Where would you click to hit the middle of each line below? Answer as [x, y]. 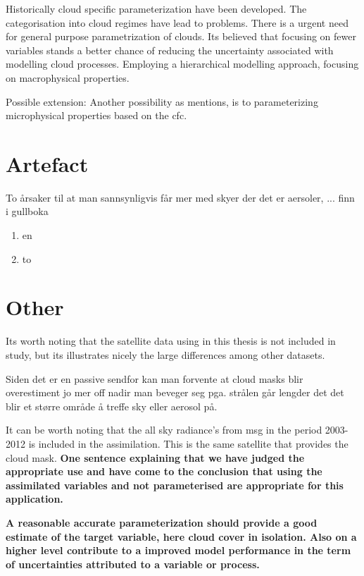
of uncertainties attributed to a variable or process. [133, 564]
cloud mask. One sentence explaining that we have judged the [155, 457]
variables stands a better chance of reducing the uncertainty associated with [170, 50]
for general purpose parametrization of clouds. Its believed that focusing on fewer [181, 36]
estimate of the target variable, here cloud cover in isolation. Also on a [181, 536]
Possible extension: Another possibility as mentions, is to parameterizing [162, 101]
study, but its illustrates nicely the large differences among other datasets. [165, 354]
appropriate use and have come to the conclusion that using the [164, 471]
